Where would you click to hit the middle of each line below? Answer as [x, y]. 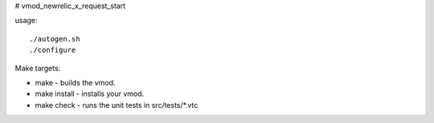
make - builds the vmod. [75, 82]
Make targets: [38, 68]
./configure [53, 50]
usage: [26, 21]
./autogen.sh [55, 39]
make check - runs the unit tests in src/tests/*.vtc [117, 105]
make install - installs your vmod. [90, 94]
